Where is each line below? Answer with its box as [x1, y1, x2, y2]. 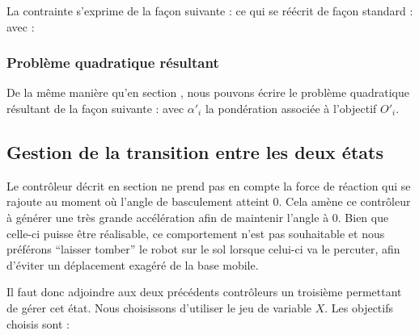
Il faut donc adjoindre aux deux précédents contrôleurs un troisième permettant [6, 283, 402, 300]
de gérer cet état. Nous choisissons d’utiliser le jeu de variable [6, 299, 312, 316]
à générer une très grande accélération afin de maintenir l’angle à [6, 208, 329, 225]
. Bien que [337, 208, 389, 225]
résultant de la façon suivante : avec [6, 100, 184, 116]
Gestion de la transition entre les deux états [6, 139, 383, 164]
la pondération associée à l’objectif [205, 100, 377, 116]
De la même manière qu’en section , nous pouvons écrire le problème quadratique [6, 84, 409, 101]
